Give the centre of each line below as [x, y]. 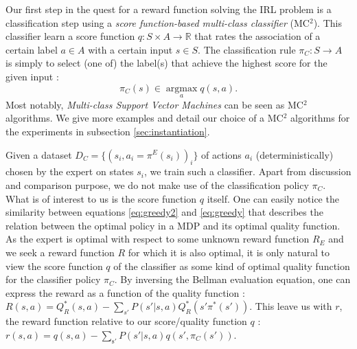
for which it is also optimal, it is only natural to [229, 252]
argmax [182, 88]
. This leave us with [291, 306]
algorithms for [320, 118]
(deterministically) [295, 154]
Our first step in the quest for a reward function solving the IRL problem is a [169, 9]
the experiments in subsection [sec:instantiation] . [108, 131]
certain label [32, 49]
